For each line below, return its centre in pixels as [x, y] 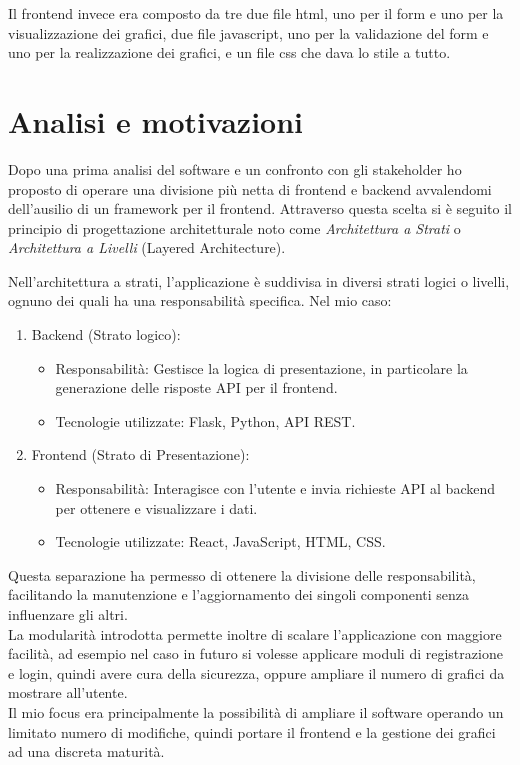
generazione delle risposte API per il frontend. [196, 387]
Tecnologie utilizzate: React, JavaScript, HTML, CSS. [220, 541]
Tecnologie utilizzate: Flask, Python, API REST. [205, 420]
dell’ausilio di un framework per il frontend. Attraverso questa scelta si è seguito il [260, 208]
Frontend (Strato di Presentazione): [140, 454]
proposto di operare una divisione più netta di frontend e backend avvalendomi [250, 188]
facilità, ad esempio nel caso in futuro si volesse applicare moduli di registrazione [255, 653]
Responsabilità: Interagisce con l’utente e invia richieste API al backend [275, 488]
